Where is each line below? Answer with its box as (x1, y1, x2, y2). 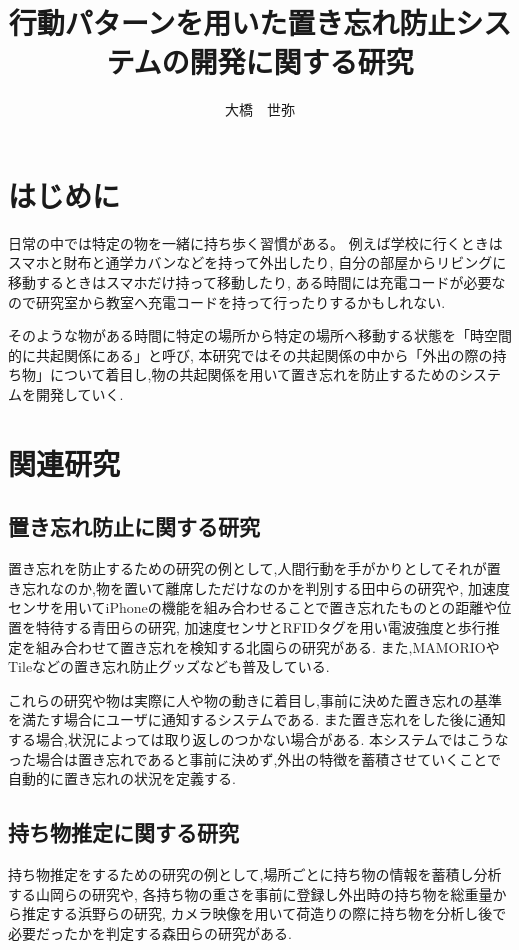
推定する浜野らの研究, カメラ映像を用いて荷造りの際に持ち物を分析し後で (21, 903, 507, 924)
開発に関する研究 (189, 41, 414, 82)
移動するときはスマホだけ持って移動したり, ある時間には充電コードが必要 (8, 272, 492, 293)
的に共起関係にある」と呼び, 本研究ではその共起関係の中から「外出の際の (8, 344, 493, 365)
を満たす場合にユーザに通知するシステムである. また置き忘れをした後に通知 (8, 709, 506, 730)
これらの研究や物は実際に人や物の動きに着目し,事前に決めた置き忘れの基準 (8, 689, 502, 710)
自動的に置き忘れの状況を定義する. (8, 768, 236, 789)
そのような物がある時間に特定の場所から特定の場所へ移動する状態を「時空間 (8, 325, 512, 346)
